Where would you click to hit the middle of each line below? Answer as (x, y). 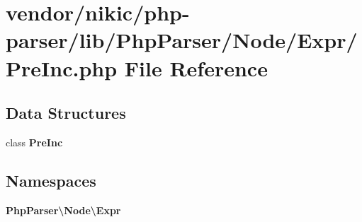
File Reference (196, 68)
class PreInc (34, 142)
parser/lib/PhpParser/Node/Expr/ (182, 40)
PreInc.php (62, 68)
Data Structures (66, 113)
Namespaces (51, 180)
